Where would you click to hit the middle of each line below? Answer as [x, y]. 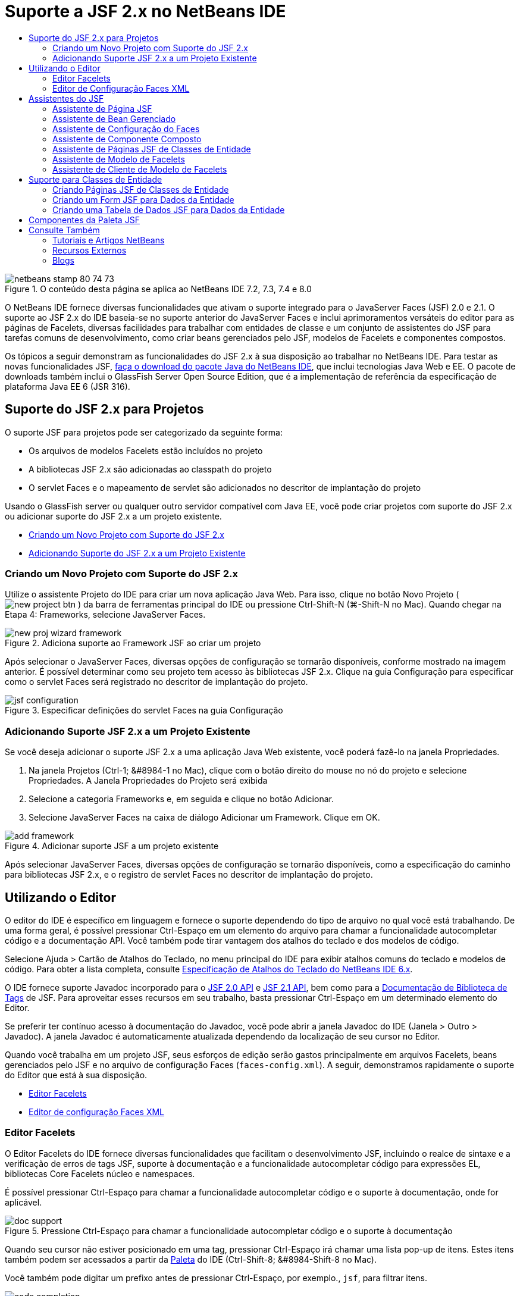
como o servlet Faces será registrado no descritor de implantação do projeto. [156, 682]
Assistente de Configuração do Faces [126, 129]
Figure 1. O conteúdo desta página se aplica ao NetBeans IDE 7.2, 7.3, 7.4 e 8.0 [158, 289]
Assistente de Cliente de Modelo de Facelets [140, 169]
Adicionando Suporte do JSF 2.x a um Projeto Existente [137, 553]
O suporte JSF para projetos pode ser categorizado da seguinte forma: [144, 432]
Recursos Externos [90, 250]
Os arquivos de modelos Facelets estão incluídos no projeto [146, 450]
